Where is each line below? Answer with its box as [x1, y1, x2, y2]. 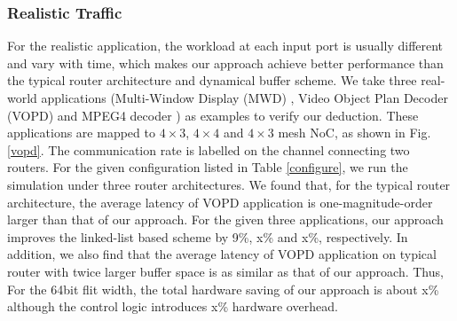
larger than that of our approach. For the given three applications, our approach [7, 210, 444, 229]
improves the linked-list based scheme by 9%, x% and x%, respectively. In [7, 227, 408, 246]
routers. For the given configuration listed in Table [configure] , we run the [7, 158, 408, 176]
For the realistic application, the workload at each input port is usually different [7, 36, 444, 55]
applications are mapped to [7, 123, 155, 142]
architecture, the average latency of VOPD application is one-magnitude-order [7, 192, 433, 211]
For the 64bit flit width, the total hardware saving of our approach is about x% [7, 279, 439, 298]
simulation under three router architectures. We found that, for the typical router [7, 175, 451, 193]
